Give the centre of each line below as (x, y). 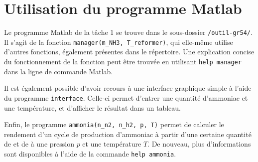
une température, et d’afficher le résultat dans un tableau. (92, 107)
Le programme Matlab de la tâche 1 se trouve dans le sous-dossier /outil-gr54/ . (128, 32)
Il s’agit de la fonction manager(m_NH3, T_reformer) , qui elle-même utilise (119, 42)
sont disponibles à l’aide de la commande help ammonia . (90, 153)
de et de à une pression (39, 144)
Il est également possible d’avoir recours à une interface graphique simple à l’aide (128, 88)
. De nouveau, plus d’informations (199, 144)
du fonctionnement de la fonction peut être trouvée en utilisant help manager (123, 62)
